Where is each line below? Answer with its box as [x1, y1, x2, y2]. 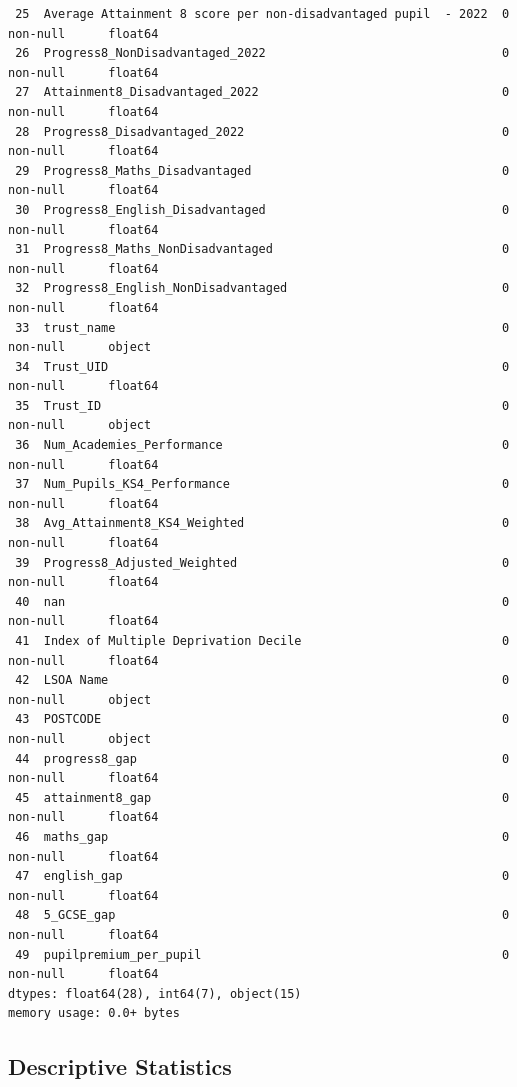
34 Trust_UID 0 [15, 359, 510, 374]
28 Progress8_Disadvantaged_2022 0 [15, 124, 510, 139]
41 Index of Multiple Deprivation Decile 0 [15, 634, 510, 648]
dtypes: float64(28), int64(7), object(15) [8, 986, 302, 1001]
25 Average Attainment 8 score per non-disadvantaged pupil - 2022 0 [15, 7, 510, 21]
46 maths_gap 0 [15, 829, 510, 844]
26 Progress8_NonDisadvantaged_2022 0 [15, 46, 510, 61]
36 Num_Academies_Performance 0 [15, 438, 510, 453]
